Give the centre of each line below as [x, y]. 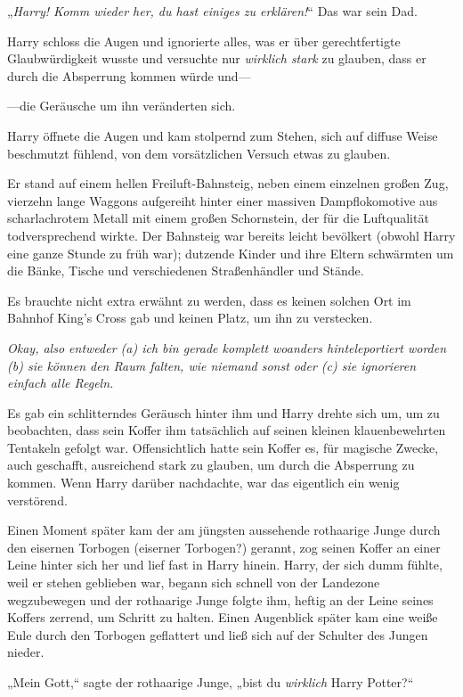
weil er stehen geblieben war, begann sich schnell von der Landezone [194, 582]
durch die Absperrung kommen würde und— [129, 75]
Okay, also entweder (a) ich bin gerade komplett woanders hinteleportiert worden [227, 347]
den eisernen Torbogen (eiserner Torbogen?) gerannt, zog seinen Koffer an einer [224, 547]
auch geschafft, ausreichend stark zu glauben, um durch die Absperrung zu [211, 465]
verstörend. [37, 500]
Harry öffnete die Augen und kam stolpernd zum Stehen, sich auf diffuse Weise [223, 135]
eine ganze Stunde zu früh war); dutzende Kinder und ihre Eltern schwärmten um [231, 253]
